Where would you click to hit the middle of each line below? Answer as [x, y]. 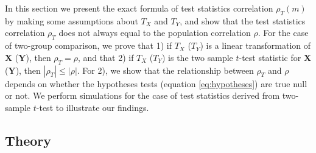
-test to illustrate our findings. [93, 107]
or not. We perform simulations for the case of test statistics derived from [142, 95]
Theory [28, 140]
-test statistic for [270, 57]
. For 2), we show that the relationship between [165, 70]
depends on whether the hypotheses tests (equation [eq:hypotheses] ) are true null [156, 83]
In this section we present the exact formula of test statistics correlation [139, 8]
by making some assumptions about [72, 20]
